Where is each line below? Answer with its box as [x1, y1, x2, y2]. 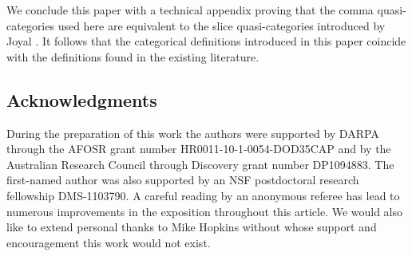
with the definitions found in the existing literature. [6, 48, 259, 65]
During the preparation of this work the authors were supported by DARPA [6, 124, 379, 141]
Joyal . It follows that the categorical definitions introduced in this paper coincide [6, 33, 406, 49]
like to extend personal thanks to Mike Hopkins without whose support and [6, 219, 377, 235]
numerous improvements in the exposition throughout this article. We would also [6, 203, 403, 219]
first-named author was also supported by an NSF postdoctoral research [6, 171, 359, 188]
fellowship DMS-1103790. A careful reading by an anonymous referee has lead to [6, 187, 400, 203]
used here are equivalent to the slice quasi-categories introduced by [57, 17, 386, 33]
